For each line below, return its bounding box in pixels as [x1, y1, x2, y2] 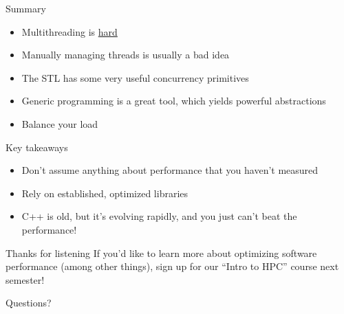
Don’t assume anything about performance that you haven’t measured [21, 163, 319, 177]
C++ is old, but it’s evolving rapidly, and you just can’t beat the [21, 209, 297, 223]
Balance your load [21, 116, 98, 131]
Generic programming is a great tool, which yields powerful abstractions [21, 93, 326, 108]
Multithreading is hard [21, 24, 118, 38]
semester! [6, 272, 45, 287]
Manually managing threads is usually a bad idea [21, 47, 230, 62]
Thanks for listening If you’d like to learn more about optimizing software [6, 245, 317, 260]
